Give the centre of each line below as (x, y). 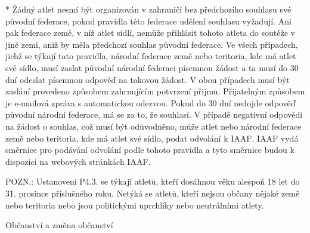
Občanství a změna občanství (59, 225)
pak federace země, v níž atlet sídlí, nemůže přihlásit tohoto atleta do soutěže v (150, 33)
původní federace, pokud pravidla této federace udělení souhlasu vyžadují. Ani (148, 21)
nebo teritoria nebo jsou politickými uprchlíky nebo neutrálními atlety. (135, 205)
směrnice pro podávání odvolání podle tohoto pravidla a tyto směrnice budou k (150, 150)
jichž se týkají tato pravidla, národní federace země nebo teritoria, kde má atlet (151, 56)
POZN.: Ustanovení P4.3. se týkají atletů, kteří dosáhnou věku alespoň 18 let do (153, 181)
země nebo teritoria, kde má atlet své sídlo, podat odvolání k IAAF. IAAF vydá (152, 138)
